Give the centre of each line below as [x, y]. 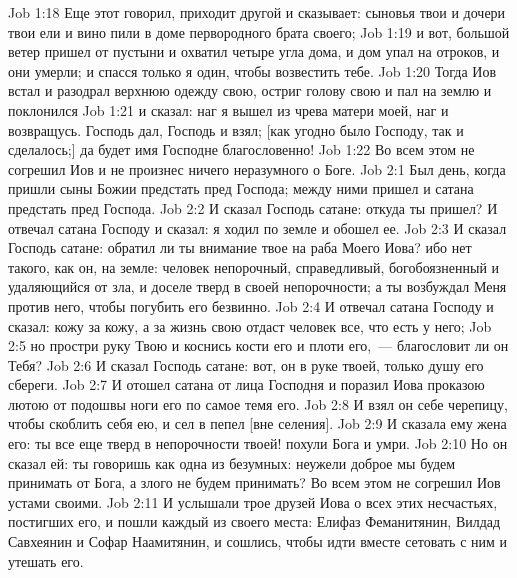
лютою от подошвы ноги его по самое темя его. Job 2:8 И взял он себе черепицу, [258, 403]
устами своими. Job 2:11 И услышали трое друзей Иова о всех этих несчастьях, [253, 501]
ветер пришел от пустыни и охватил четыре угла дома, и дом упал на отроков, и [254, 51]
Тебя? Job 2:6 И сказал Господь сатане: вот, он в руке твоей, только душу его [246, 364]
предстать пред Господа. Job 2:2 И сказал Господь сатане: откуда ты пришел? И [253, 207]
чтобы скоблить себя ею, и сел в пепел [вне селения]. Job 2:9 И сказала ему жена [257, 423]
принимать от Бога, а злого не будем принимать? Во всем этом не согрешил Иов [254, 482]
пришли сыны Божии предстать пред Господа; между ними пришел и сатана [241, 188]
